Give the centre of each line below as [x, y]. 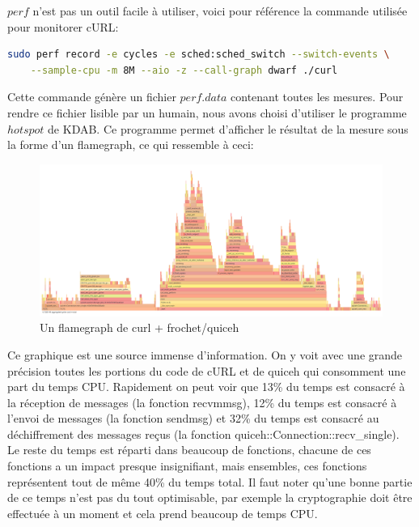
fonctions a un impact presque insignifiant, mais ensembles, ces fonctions [187, 466]
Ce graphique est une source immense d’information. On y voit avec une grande [205, 354]
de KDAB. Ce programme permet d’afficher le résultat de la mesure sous [228, 128]
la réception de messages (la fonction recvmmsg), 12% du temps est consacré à [202, 402]
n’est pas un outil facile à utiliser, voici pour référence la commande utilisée [220, 11]
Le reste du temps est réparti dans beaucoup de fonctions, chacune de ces [189, 450]
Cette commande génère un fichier [92, 97]
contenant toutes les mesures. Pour [317, 97]
